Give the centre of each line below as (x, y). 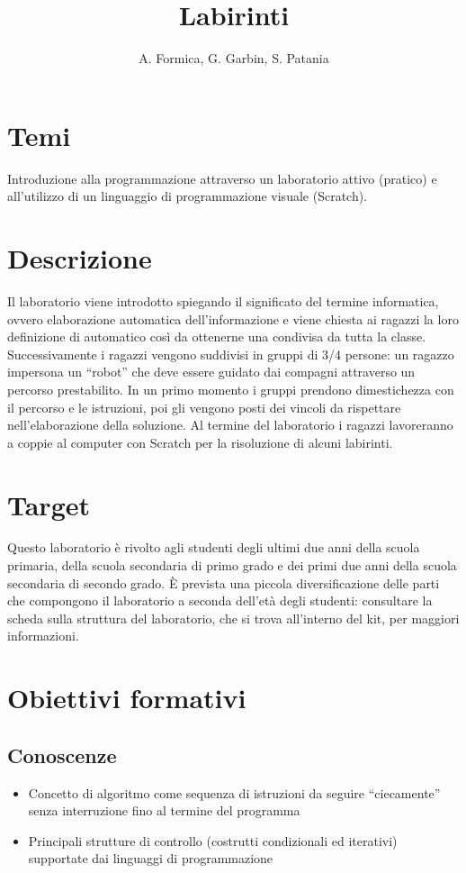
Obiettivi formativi (127, 698)
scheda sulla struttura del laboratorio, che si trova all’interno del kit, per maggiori (233, 618)
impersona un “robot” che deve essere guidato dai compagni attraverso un (211, 372)
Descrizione (80, 258)
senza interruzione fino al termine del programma (164, 810)
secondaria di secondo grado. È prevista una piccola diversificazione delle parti (224, 582)
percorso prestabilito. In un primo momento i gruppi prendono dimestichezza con (231, 389)
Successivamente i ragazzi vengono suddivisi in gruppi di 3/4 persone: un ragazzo (231, 354)
